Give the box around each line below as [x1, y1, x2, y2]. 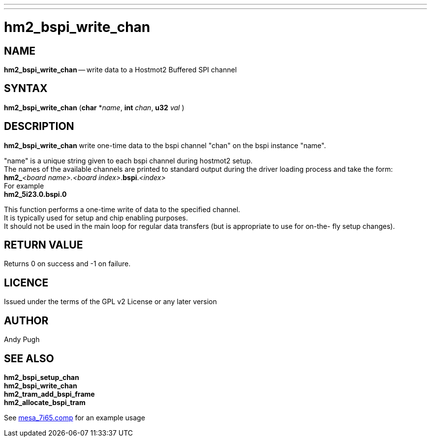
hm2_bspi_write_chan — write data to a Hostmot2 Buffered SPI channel [4, 65, 237, 74]
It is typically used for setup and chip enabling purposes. [4, 213, 188, 222]
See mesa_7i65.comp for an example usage [4, 413, 145, 422]
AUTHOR [4, 314, 49, 327]
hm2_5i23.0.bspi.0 [4, 189, 67, 198]
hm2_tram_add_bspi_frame [4, 389, 95, 398]
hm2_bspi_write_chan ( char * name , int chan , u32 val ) [4, 103, 185, 112]
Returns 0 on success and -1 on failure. [4, 259, 131, 268]
